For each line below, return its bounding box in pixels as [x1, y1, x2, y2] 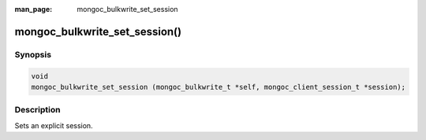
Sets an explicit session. [14, 120, 94, 130]
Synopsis [14, 49, 51, 60]
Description [14, 105, 61, 116]
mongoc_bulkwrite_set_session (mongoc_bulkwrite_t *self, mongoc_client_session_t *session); [31, 83, 406, 91]
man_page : [14, 5, 53, 13]
